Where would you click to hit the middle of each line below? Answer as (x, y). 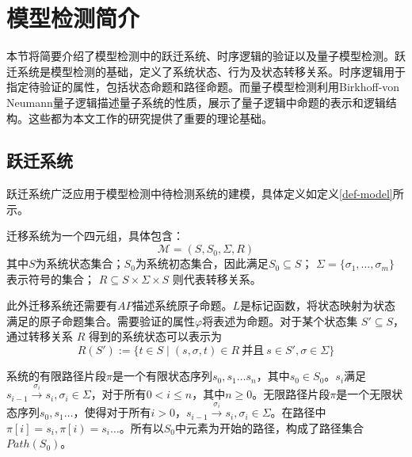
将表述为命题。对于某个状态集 (280, 320)
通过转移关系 (40, 336)
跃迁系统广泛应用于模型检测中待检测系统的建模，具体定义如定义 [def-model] (200, 194)
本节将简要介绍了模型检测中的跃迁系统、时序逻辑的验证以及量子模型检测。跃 (206, 56)
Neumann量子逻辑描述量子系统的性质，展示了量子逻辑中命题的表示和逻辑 (196, 102)
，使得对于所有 (112, 412)
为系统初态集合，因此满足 (202, 263)
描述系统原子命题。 (183, 305)
